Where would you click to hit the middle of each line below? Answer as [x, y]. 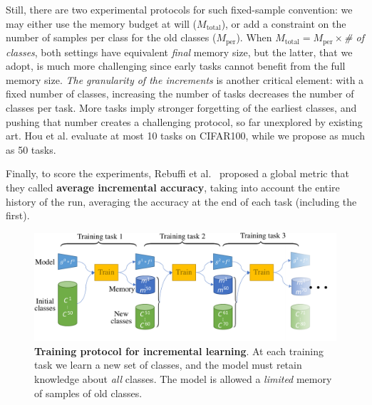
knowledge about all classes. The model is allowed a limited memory [183, 378]
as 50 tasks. [31, 149]
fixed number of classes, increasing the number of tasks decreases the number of [180, 94]
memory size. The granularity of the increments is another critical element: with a [185, 79]
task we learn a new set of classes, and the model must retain [168, 365]
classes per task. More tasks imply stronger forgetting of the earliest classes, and [181, 108]
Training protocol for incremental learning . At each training [179, 351]
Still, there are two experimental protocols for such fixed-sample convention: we [179, 9]
